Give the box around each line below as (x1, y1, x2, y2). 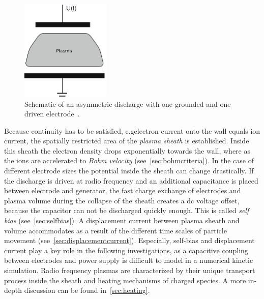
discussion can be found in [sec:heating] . (24, 285, 150, 295)
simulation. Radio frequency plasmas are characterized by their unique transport (4, 265, 255, 276)
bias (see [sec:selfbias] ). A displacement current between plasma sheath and (4, 215, 240, 226)
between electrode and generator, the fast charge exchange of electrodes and (4, 185, 241, 196)
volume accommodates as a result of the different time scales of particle (4, 225, 227, 235)
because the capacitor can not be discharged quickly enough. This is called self (4, 205, 249, 216)
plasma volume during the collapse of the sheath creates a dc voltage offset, (4, 195, 240, 205)
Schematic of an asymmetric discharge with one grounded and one (24, 98, 231, 109)
